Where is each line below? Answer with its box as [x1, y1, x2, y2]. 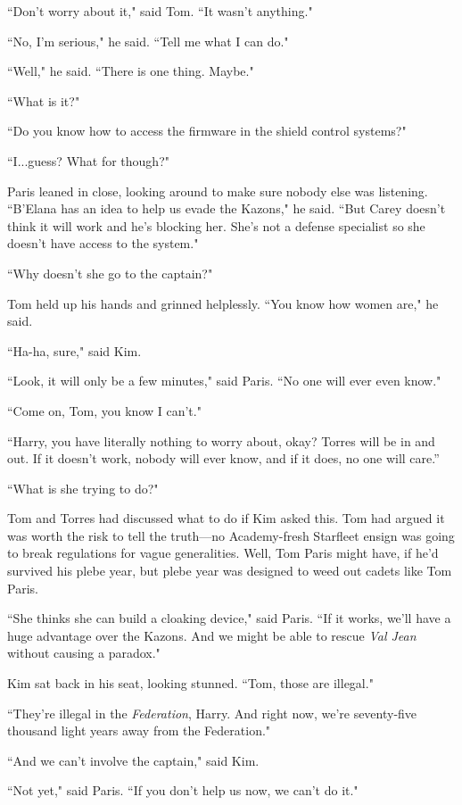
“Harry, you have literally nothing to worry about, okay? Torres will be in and [7, 431, 435, 450]
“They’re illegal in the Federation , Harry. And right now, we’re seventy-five [7, 703, 417, 722]
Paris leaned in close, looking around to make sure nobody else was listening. [7, 181, 428, 200]
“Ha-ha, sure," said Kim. [7, 341, 142, 360]
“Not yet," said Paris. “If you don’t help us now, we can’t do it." [7, 781, 359, 800]
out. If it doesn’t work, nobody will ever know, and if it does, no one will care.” [7, 449, 440, 468]
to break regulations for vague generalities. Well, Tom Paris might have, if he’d [7, 544, 439, 562]
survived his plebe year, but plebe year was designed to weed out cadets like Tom [7, 561, 452, 580]
